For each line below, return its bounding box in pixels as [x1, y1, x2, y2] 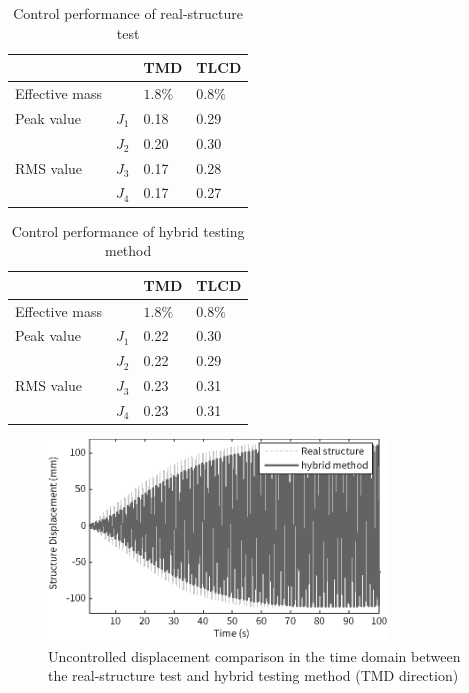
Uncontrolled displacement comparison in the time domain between [48, 645, 461, 666]
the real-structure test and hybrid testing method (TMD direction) [48, 665, 459, 686]
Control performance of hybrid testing [11, 220, 245, 241]
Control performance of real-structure [13, 3, 243, 23]
